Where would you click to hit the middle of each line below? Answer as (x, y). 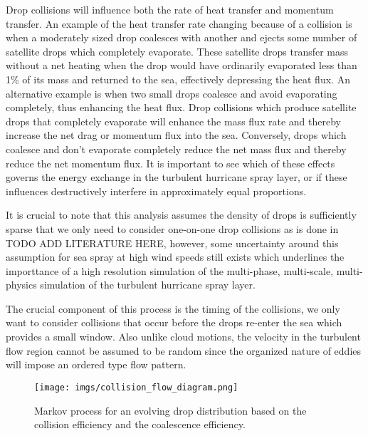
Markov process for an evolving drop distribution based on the (170, 410)
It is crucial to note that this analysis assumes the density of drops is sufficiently (181, 215)
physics (21, 285)
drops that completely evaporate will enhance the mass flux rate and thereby (173, 121)
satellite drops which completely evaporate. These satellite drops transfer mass (177, 51)
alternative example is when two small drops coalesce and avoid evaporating (172, 93)
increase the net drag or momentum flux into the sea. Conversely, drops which (176, 135)
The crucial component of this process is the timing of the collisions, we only (173, 308)
